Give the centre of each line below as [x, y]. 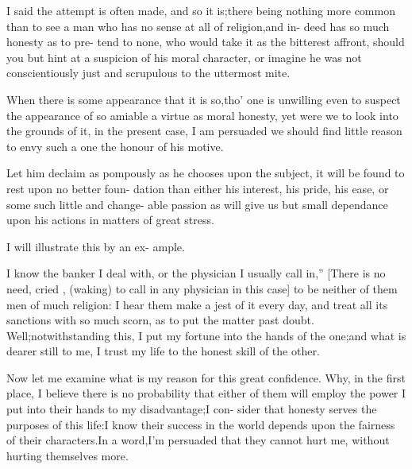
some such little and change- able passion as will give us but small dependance [197, 204]
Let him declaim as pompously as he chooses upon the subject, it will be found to [206, 173]
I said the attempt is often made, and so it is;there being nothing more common [201, 10]
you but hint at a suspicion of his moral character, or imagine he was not [184, 57]
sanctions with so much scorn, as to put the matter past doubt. [160, 320]
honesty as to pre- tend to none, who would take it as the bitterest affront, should [206, 42]
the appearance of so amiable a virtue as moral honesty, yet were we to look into [202, 115]
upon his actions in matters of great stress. [110, 220]
